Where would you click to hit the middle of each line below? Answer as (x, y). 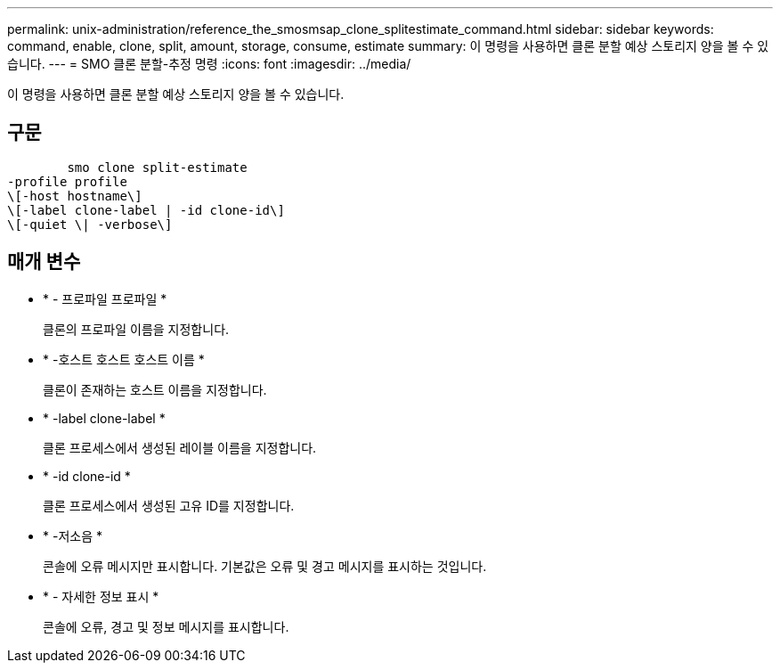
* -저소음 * (73, 535)
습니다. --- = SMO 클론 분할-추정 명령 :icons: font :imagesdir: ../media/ (209, 64)
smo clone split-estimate (157, 167)
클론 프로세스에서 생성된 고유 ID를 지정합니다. (169, 505)
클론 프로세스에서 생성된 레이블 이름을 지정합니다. (180, 447)
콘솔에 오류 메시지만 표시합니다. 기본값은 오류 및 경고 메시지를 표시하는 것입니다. (265, 566)
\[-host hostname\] (75, 196)
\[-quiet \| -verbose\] (90, 224)
